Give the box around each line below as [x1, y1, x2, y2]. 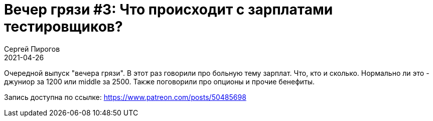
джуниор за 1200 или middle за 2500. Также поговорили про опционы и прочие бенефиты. [4, 77, 315, 86]
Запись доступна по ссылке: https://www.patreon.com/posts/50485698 [4, 92, 246, 101]
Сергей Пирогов [4, 44, 60, 53]
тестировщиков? [4, 18, 123, 35]
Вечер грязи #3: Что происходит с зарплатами [4, 1, 333, 18]
